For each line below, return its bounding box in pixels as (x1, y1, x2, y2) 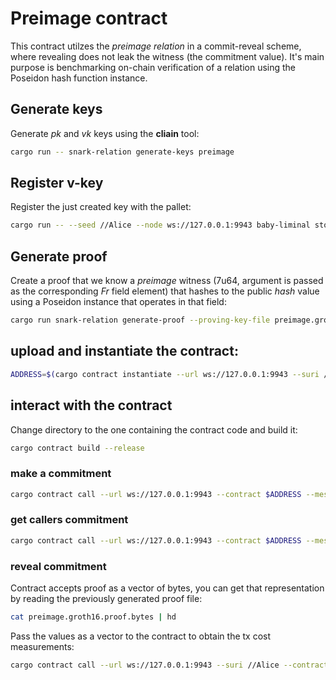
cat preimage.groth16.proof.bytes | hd (10, 612, 177, 622)
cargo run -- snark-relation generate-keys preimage (10, 147, 235, 157)
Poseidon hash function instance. (10, 72, 148, 84)
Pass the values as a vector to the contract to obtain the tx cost (10, 630, 272, 642)
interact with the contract (10, 397, 173, 414)
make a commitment (10, 467, 112, 481)
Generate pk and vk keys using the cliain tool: (10, 127, 200, 139)
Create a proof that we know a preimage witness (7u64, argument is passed (10, 275, 324, 287)
